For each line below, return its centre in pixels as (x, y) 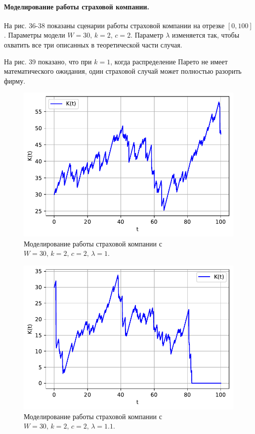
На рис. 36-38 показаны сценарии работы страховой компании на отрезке (114, 25)
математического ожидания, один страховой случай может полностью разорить (123, 71)
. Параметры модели (35, 35)
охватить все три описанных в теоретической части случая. (93, 44)
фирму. (15, 80)
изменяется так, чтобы (206, 35)
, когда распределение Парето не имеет (169, 61)
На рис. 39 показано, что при (48, 61)
